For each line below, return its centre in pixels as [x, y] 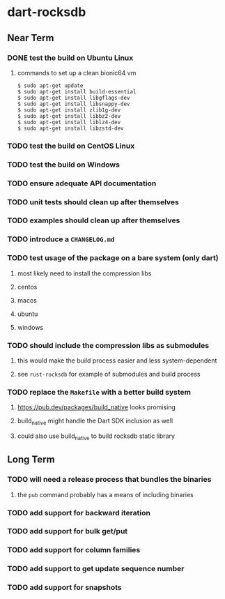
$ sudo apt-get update [50, 85]
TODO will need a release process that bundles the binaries [109, 480]
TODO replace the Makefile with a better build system [99, 392]
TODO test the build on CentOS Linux [71, 146]
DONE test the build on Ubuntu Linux [70, 58]
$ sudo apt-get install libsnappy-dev [73, 104]
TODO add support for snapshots [64, 588]
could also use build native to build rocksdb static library [96, 437]
